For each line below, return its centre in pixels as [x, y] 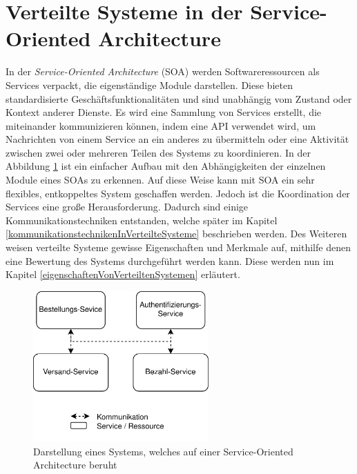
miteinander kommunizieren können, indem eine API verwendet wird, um [161, 125]
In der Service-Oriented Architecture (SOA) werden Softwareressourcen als [163, 71]
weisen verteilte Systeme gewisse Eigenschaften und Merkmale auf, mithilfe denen [178, 247]
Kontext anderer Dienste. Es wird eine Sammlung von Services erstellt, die [164, 112]
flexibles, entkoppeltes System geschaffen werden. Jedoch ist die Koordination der [178, 193]
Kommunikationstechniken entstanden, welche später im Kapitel [142, 220]
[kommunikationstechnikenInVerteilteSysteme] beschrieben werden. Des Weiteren [176, 234]
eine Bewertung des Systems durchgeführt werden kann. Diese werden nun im [170, 260]
